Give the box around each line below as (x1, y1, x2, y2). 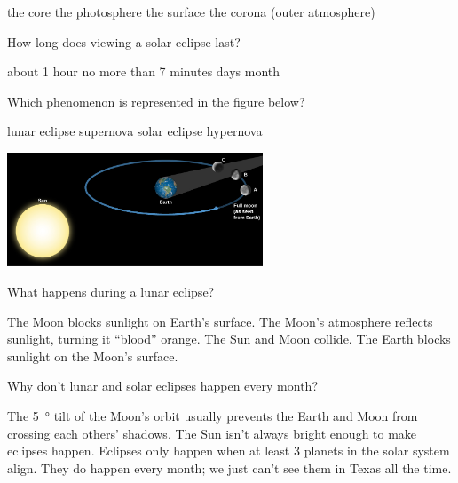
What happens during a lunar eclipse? (7, 282, 215, 301)
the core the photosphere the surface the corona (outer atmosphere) (7, 3, 375, 20)
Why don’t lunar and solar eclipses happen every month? (7, 376, 318, 395)
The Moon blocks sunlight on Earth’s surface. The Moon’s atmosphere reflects (7, 312, 433, 330)
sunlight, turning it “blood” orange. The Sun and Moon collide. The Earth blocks (7, 329, 451, 348)
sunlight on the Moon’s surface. (7, 346, 178, 365)
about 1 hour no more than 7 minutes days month (7, 62, 280, 81)
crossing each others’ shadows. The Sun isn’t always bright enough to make (7, 424, 417, 442)
